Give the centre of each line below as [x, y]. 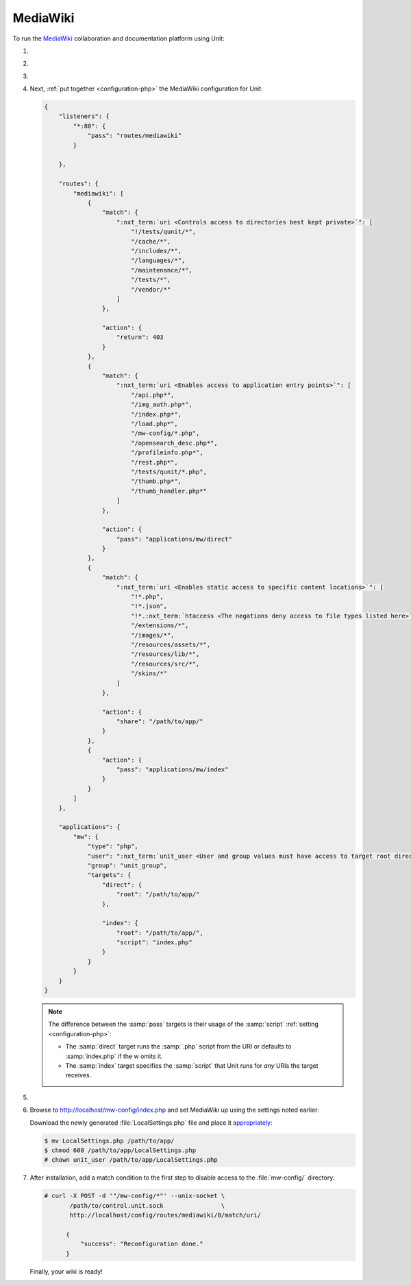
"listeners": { [84, 116]
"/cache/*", [151, 241]
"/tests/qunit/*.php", [169, 471]
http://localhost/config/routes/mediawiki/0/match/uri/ [165, 1215]
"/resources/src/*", [165, 664]
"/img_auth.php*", [162, 405]
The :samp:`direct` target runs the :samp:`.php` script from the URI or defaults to [178, 1047]
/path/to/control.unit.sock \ [147, 1205]
